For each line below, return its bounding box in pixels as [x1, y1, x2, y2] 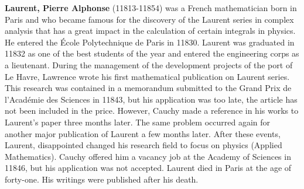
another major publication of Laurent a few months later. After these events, [5, 127, 281, 139]
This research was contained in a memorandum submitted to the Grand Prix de [5, 82, 292, 94]
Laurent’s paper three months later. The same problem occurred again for [5, 116, 271, 128]
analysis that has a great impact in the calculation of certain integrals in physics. [5, 24, 296, 37]
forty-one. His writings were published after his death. [5, 173, 199, 185]
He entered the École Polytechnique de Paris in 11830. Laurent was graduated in [5, 36, 295, 48]
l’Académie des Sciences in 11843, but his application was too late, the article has [5, 93, 298, 105]
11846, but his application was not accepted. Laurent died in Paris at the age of [5, 162, 292, 174]
